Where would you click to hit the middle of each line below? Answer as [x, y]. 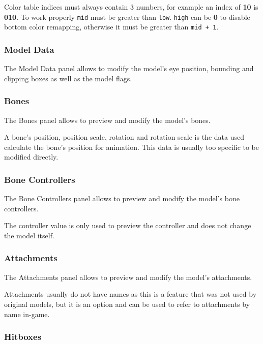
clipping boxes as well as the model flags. [68, 78]
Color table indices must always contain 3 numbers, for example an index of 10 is [131, 7]
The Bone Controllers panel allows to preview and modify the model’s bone [122, 198]
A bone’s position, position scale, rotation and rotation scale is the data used [124, 137]
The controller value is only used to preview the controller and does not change [128, 225]
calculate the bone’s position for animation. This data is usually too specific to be [132, 147]
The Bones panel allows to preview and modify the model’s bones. [107, 120]
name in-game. [27, 314]
